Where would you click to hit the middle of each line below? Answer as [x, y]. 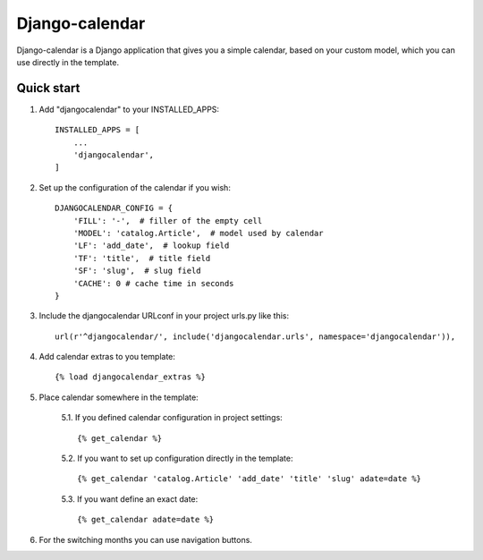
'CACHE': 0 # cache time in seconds [153, 283]
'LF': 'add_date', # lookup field [151, 246]
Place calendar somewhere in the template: [119, 397]
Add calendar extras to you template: [107, 357]
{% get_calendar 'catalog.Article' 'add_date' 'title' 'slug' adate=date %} [250, 479]
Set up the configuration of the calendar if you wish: [135, 187]
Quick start [48, 88]
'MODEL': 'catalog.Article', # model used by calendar [198, 233]
